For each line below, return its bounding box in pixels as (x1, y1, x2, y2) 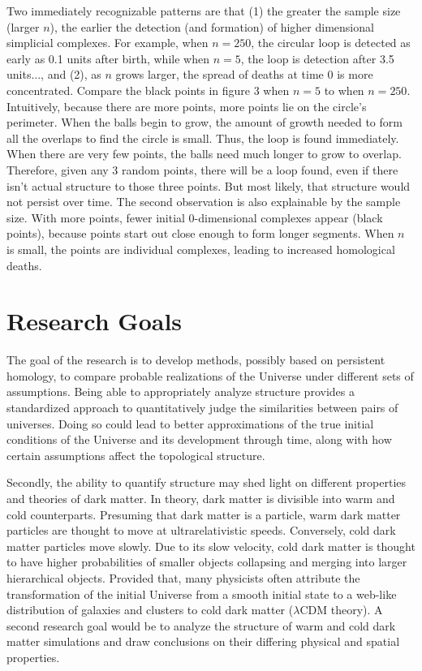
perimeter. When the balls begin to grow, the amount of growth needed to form (6, 114, 403, 131)
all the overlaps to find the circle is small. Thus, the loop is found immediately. (6, 129, 399, 146)
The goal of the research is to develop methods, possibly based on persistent (6, 351, 385, 368)
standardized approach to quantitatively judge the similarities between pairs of (6, 399, 398, 415)
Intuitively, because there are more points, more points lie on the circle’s (6, 97, 367, 114)
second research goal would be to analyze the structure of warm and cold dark (6, 617, 396, 634)
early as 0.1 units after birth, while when (6, 49, 209, 67)
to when (324, 81, 364, 98)
